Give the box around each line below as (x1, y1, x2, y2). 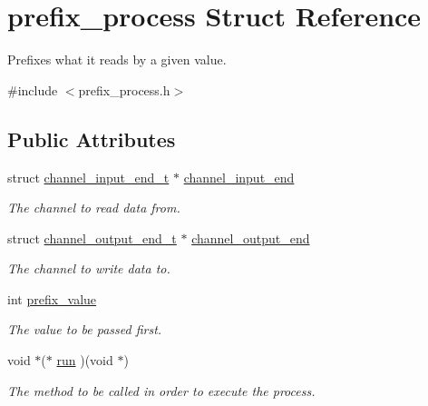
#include (7, 80, 58, 99)
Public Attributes (7, 124, 176, 153)
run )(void (56, 351, 113, 370)
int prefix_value (7, 289, 97, 308)
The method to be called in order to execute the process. (7, 381, 316, 400)
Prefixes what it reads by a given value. (7, 50, 227, 69)
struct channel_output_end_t (7, 228, 177, 247)
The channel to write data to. (7, 259, 170, 278)
